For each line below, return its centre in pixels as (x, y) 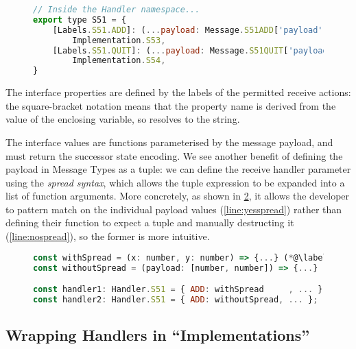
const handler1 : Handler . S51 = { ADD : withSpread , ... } (178, 290)
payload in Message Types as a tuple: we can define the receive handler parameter (178, 169)
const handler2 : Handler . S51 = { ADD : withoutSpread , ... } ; (176, 299)
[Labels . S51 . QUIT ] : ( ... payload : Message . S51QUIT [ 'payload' (192, 50)
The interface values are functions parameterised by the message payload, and (169, 142)
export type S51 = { (80, 20)
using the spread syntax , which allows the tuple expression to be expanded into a (175, 182)
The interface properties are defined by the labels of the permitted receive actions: (178, 92)
